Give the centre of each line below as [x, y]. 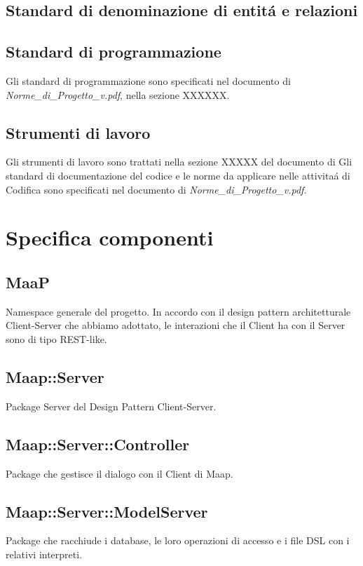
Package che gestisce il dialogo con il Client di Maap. [119, 473]
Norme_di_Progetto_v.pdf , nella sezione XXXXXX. [118, 94]
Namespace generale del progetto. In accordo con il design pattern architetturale [178, 311]
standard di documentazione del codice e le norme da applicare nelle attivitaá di [178, 175]
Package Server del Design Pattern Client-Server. [111, 406]
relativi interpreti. [44, 554]
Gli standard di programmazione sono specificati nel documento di [148, 80]
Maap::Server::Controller [98, 444]
